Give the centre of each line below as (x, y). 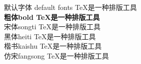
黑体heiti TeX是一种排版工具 (50, 36)
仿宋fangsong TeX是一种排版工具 (56, 55)
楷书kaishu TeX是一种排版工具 (53, 46)
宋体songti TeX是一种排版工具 (52, 27)
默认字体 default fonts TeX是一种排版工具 (70, 7)
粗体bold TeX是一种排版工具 (52, 17)
